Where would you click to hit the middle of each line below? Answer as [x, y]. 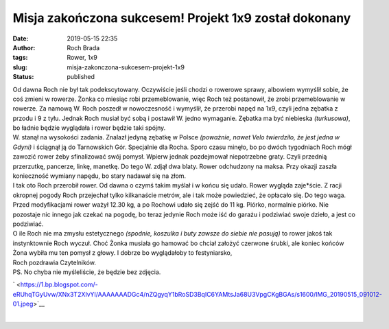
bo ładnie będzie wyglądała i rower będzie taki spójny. [89, 128]
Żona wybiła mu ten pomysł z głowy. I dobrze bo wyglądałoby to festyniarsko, [122, 253]
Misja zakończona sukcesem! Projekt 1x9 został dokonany [182, 18]
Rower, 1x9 [82, 58]
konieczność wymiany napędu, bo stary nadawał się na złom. [99, 176]
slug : [20, 67]
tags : [20, 58]
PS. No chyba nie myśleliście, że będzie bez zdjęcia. [87, 272]
